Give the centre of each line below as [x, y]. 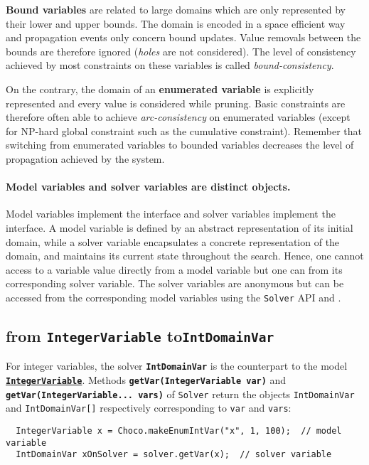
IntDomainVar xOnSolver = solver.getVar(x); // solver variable [174, 455]
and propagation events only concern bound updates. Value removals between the [183, 37]
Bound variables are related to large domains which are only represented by [176, 9]
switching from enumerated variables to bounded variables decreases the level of [180, 145]
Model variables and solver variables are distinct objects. [148, 187]
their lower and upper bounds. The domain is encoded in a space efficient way [176, 23]
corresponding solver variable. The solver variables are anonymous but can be [175, 283]
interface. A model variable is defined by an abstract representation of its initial [180, 227]
